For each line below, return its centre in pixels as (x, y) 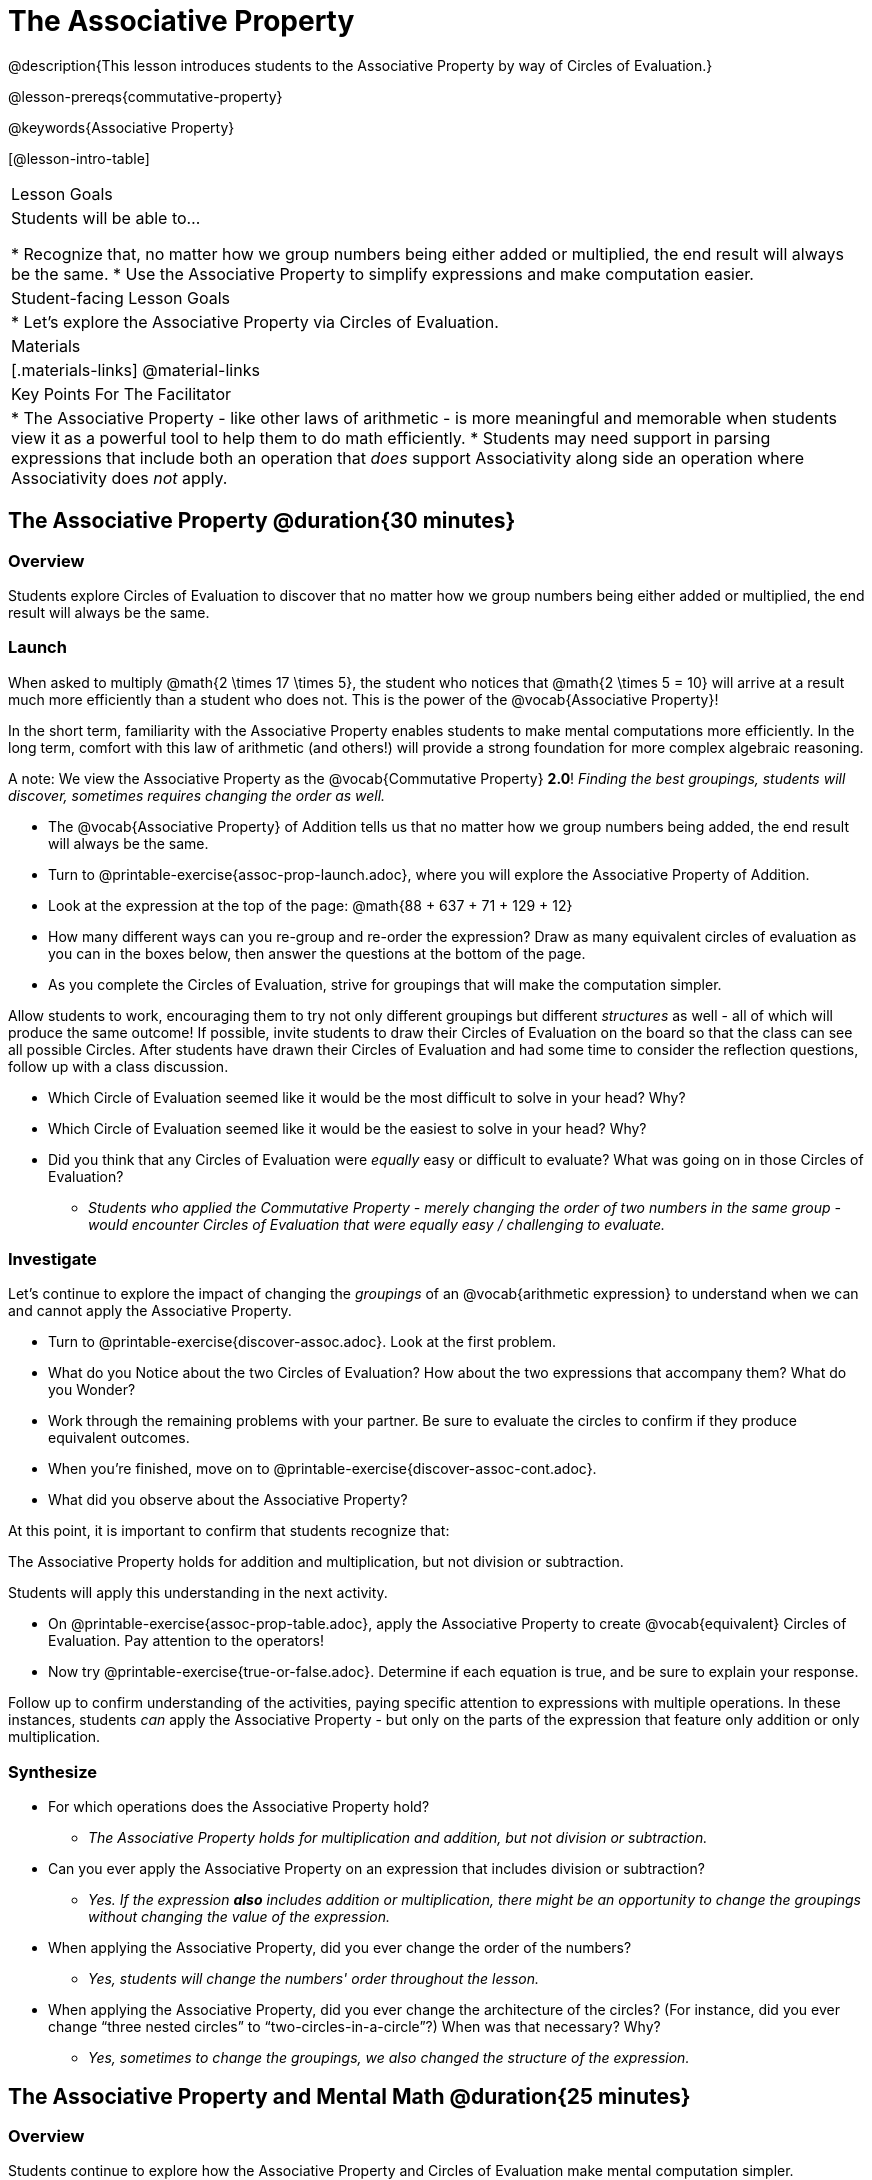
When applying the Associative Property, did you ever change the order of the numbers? (340, 1948)
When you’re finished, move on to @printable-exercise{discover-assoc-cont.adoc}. (322, 1469)
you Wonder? (92, 1390)
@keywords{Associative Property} (121, 127)
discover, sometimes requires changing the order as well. (197, 795)
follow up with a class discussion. (118, 1066)
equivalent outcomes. (119, 1438)
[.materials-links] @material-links (135, 369)
